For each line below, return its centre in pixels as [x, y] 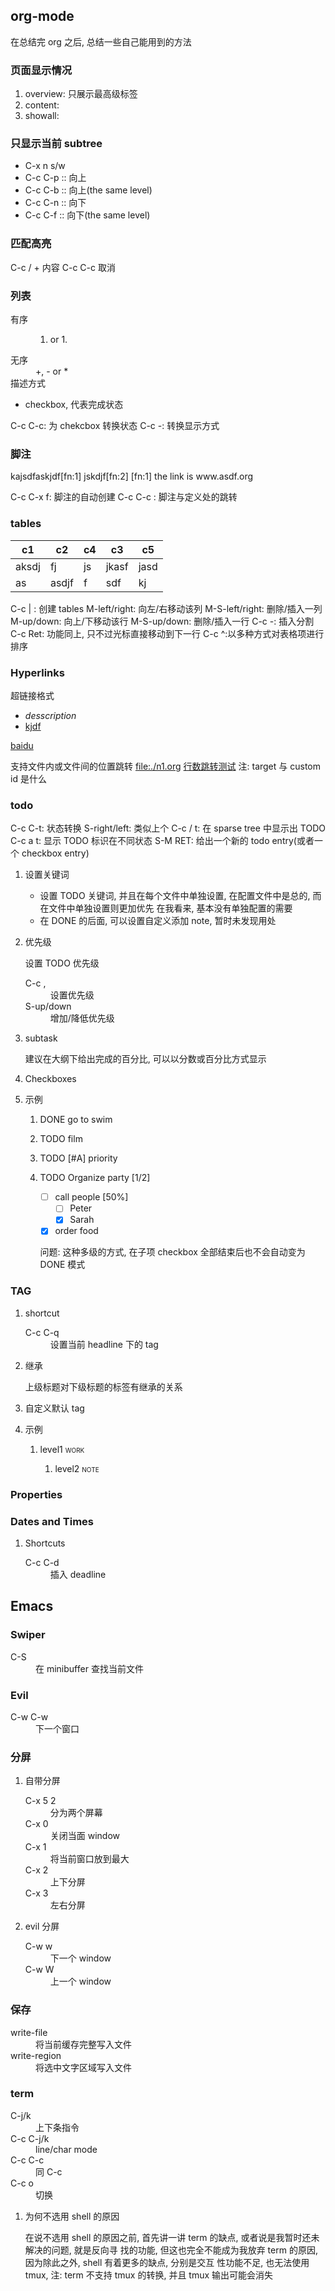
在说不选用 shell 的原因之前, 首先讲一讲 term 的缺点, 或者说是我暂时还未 [172, 2237]
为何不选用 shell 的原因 [72, 2216]
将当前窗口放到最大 [89, 1859]
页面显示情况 [41, 70]
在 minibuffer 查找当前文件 [89, 1668]
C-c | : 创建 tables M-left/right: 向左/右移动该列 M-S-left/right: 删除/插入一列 [166, 608]
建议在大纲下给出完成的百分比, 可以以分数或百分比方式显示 [145, 1059]
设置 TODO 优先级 [62, 963]
